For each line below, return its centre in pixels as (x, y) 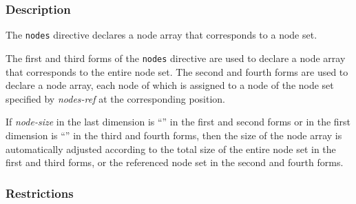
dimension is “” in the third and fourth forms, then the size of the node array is (174, 135)
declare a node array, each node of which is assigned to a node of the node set (170, 85)
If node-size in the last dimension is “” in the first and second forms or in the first (178, 122)
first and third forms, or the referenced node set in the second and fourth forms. (175, 162)
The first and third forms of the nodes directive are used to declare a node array (176, 58)
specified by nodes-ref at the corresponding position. (115, 98)
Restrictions (40, 193)
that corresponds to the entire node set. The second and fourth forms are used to (177, 71)
